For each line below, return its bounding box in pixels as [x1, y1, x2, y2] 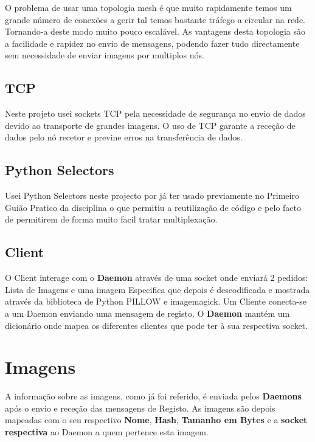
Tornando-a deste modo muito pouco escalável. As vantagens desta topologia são [5, 25, 305, 38]
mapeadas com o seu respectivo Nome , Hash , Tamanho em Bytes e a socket [5, 413, 308, 426]
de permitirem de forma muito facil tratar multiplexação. [5, 213, 218, 226]
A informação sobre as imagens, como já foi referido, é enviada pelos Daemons [5, 390, 302, 402]
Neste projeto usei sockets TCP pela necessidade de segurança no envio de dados [5, 107, 306, 120]
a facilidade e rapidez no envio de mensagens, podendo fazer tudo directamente [5, 36, 300, 49]
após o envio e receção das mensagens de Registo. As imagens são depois [5, 401, 275, 414]
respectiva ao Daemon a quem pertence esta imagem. [5, 426, 209, 438]
